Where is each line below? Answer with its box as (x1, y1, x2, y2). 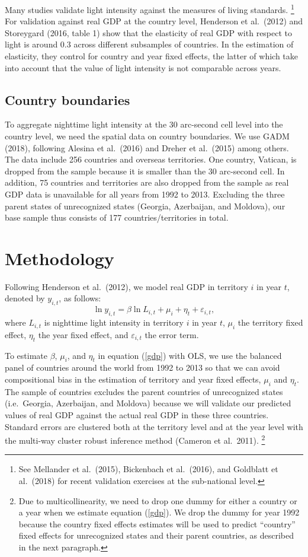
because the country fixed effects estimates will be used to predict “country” (18, 517, 296, 530)
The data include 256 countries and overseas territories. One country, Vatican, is (5, 153, 297, 165)
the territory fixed (238, 316, 303, 329)
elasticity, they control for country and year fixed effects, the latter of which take (5, 50, 298, 62)
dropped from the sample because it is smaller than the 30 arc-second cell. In (5, 164, 285, 177)
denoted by (5, 292, 45, 304)
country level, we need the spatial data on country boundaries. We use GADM (5, 130, 290, 142)
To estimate (5, 349, 48, 361)
